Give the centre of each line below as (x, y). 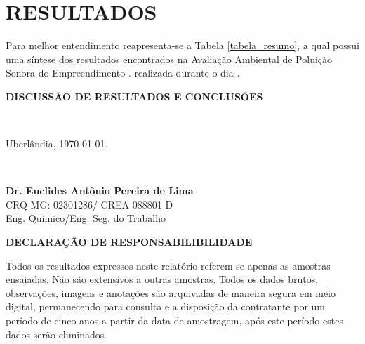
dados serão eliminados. (57, 334)
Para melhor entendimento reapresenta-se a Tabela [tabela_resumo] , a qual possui (183, 45)
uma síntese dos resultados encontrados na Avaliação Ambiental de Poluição (169, 59)
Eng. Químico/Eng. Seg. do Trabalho (86, 218)
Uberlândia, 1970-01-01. (57, 144)
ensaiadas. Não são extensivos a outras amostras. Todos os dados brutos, (162, 279)
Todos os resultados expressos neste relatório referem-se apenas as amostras (168, 265)
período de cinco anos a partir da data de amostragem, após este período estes (174, 320)
